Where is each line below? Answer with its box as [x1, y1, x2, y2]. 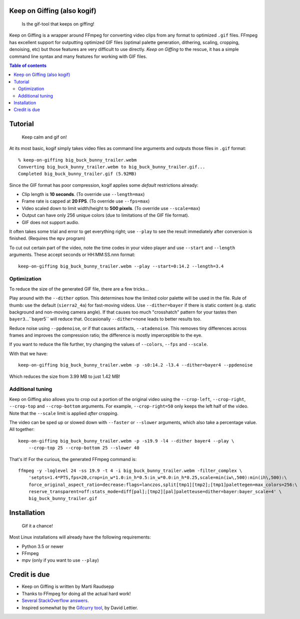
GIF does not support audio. [21, 219, 79, 225]
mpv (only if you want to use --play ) [21, 557, 99, 563]
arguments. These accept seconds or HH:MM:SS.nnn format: [9, 251, 135, 257]
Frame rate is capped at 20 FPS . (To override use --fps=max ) [21, 198, 150, 204]
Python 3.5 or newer [21, 543, 64, 549]
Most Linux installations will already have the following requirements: [9, 534, 151, 540]
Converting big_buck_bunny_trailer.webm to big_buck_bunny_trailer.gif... [18, 164, 205, 169]
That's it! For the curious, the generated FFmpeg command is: [9, 456, 137, 462]
